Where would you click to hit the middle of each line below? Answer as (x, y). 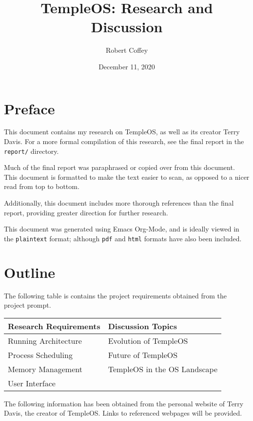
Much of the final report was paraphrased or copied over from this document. (119, 167)
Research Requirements (54, 326)
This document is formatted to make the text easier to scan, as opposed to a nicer (127, 177)
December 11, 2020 (127, 66)
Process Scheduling (40, 355)
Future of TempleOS (143, 355)
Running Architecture (45, 340)
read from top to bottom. (42, 186)
